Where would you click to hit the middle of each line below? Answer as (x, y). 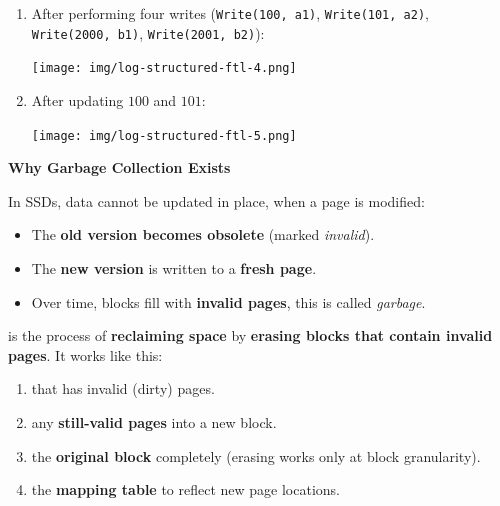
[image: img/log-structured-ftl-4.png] (164, 68)
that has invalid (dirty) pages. (123, 388)
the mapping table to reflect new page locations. (185, 489)
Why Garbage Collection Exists (119, 167)
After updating (77, 99)
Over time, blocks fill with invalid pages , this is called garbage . (228, 301)
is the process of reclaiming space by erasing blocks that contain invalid (250, 335)
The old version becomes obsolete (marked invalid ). (203, 234)
